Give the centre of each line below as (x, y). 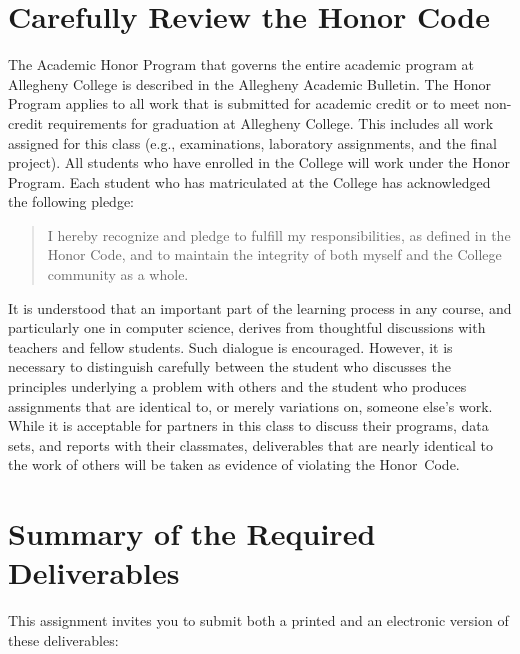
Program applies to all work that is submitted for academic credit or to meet (244, 103)
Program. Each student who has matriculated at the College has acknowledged (249, 181)
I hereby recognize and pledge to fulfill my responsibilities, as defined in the (279, 234)
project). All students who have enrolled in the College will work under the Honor (259, 162)
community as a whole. (118, 274)
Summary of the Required (192, 533)
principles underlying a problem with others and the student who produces (237, 386)
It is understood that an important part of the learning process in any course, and (260, 307)
